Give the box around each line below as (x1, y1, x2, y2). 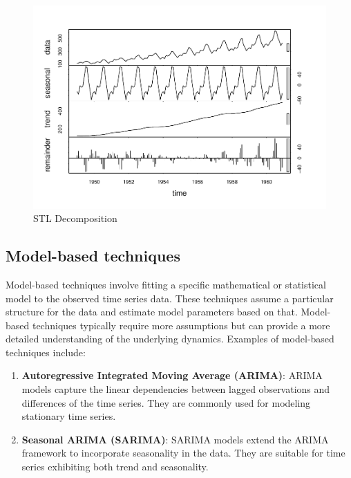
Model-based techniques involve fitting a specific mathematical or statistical (6, 277, 326, 291)
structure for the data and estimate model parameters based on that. (6, 304, 298, 319)
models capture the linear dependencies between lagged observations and (21, 382, 330, 396)
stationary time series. (21, 409, 116, 423)
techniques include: (6, 344, 86, 359)
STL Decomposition (33, 211, 117, 226)
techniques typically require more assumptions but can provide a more (32, 318, 330, 332)
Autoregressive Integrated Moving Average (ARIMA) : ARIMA (21, 368, 323, 383)
